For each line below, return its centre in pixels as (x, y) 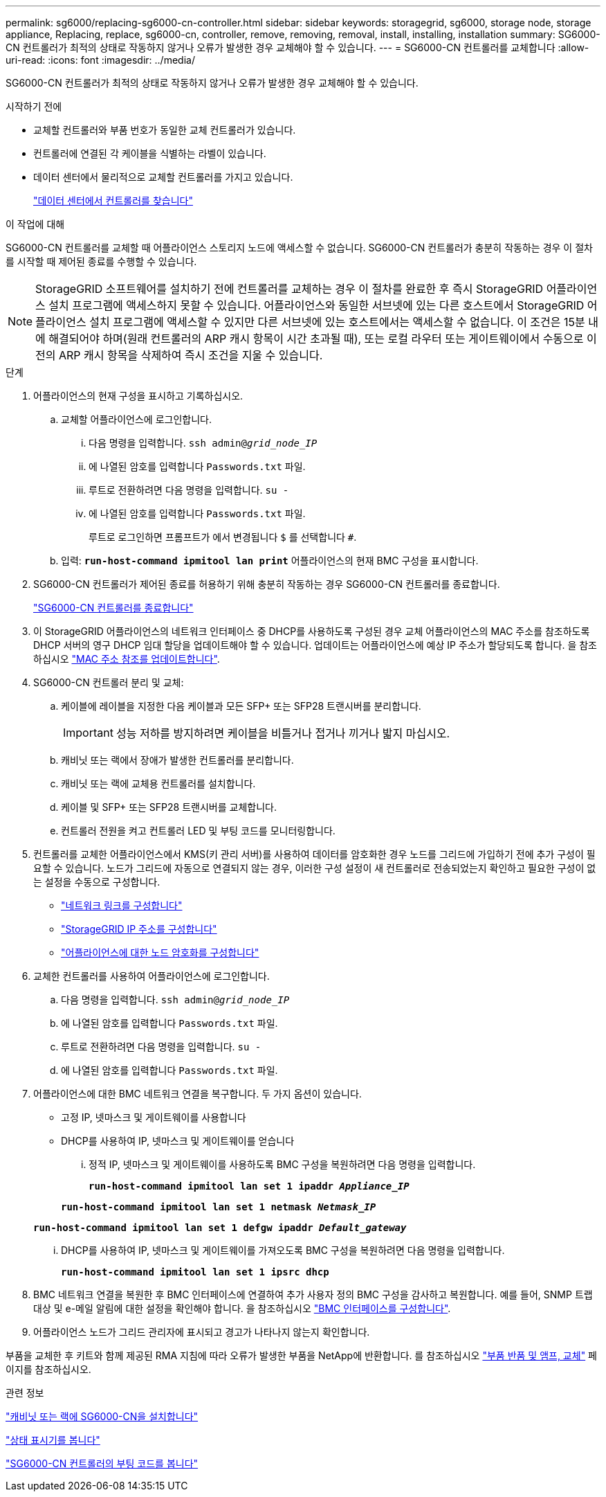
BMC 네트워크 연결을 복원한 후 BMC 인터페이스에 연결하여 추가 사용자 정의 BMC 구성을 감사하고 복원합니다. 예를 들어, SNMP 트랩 (313, 1294)
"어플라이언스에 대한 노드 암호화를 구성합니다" (160, 952)
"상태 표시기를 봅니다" (53, 1440)
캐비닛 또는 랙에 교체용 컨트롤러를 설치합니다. (158, 783)
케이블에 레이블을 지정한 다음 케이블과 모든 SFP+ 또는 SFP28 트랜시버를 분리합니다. (241, 706)
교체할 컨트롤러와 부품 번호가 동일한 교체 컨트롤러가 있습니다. (165, 130)
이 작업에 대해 (35, 224)
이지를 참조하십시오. (48, 1369)
